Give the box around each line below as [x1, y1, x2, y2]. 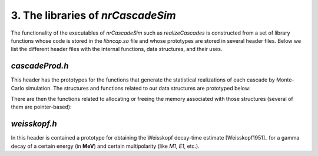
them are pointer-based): [11, 103, 72, 111]
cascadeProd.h [11, 61, 69, 71]
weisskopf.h [11, 119, 57, 129]
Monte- [276, 76, 294, 83]
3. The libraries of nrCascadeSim [11, 9, 176, 22]
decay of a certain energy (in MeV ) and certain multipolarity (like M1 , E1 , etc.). [11, 143, 200, 150]
